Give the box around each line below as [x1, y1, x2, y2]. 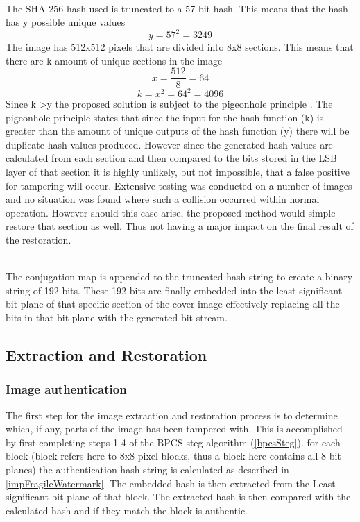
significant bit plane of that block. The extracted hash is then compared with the [6, 489, 351, 504]
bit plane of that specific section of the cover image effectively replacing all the [6, 296, 340, 311]
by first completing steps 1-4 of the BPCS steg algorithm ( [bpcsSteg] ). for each [6, 435, 341, 449]
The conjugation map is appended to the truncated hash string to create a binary [6, 269, 353, 284]
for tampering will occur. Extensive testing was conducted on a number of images [6, 178, 352, 192]
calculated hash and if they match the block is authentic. [6, 503, 248, 517]
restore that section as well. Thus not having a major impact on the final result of [6, 219, 354, 233]
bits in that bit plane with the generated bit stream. [6, 310, 228, 324]
